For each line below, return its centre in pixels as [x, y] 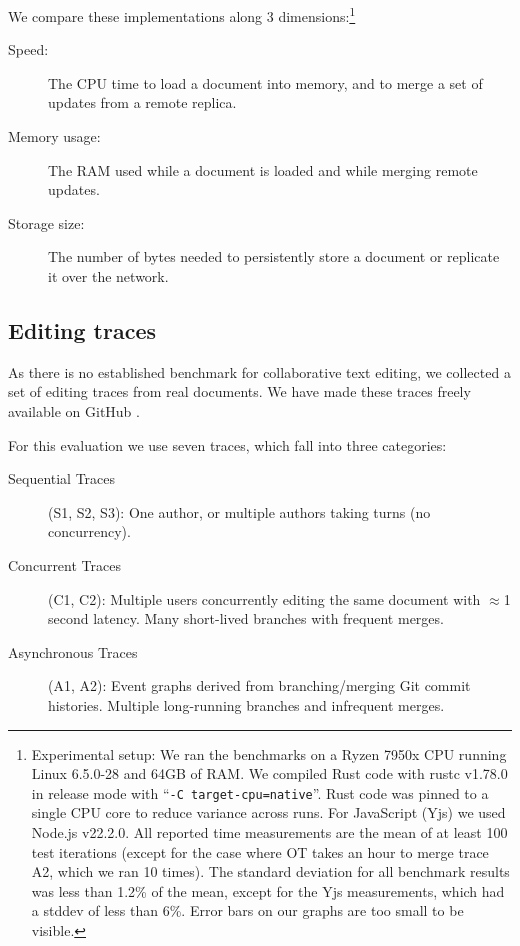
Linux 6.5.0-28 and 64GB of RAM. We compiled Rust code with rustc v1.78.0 [269, 773]
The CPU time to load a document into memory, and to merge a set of [265, 82]
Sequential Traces [62, 478]
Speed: [28, 49]
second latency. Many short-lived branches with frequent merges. [246, 618]
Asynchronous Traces [73, 651]
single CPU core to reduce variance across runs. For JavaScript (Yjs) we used [268, 812]
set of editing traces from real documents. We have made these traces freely [239, 391]
